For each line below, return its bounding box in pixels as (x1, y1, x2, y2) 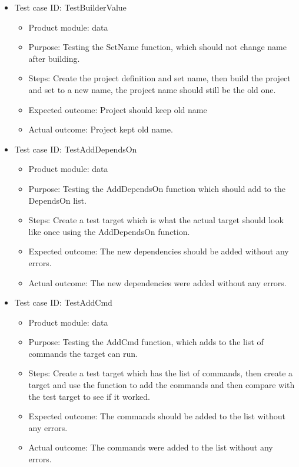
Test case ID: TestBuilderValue (14, 1, 127, 13)
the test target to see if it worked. (28, 390, 150, 402)
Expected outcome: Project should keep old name (28, 103, 207, 115)
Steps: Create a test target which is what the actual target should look (28, 214, 284, 226)
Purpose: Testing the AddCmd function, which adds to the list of (28, 336, 264, 348)
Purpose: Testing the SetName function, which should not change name (28, 41, 287, 53)
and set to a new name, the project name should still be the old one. (28, 83, 276, 95)
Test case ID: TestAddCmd (14, 296, 112, 309)
